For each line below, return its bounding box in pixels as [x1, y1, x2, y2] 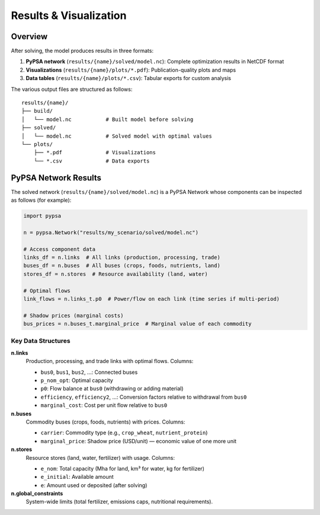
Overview [11, 31, 48, 42]
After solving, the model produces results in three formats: [11, 47, 154, 55]
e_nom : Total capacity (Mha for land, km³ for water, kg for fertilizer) [40, 465, 204, 472]
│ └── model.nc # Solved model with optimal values [21, 132, 213, 139]
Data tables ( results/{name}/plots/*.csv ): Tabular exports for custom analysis [25, 75, 231, 82]
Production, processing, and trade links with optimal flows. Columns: [25, 358, 194, 365]
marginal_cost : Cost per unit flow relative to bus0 [40, 402, 168, 409]
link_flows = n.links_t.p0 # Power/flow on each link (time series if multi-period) [23, 295, 280, 302]
